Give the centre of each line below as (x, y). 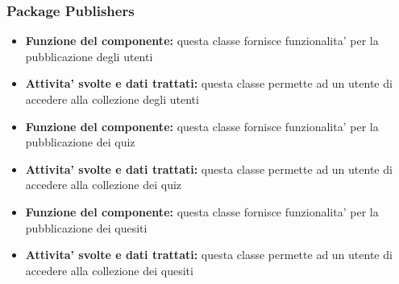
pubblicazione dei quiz (80, 142)
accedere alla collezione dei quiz (104, 185)
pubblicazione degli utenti (89, 56)
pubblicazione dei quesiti (86, 227)
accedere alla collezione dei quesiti (109, 270)
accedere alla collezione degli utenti (112, 99)
